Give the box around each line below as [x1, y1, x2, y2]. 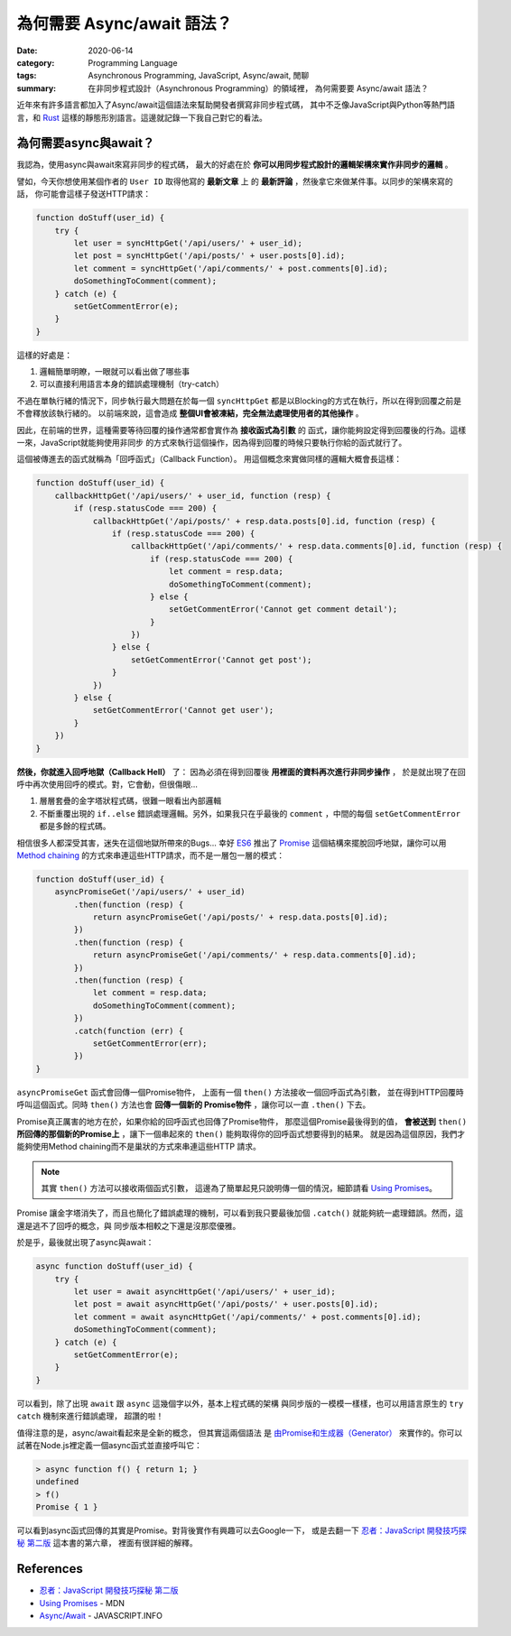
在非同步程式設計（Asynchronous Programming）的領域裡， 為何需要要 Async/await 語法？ [88, 82, 429, 94]
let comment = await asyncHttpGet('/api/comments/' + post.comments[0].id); [73, 1311, 422, 1322]
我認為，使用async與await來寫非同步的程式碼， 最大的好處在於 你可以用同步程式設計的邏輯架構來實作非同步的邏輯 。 [16, 159, 453, 171]
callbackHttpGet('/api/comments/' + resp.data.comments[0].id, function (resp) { [131, 541, 503, 551]
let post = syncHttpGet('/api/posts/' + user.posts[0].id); [73, 251, 346, 261]
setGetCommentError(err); [92, 1038, 208, 1049]
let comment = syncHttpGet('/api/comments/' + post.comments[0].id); [73, 263, 388, 273]
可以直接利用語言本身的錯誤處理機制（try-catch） [39, 379, 225, 390]
